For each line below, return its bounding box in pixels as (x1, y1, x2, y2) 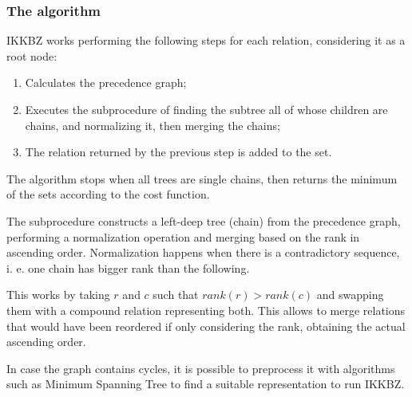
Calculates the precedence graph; (25, 74, 187, 91)
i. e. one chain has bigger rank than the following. (6, 259, 250, 276)
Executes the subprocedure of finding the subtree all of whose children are (25, 101, 388, 117)
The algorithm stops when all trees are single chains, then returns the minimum (6, 170, 398, 187)
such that (153, 286, 199, 303)
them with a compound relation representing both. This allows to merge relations (6, 301, 406, 318)
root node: (6, 47, 57, 64)
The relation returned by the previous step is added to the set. (25, 143, 332, 160)
